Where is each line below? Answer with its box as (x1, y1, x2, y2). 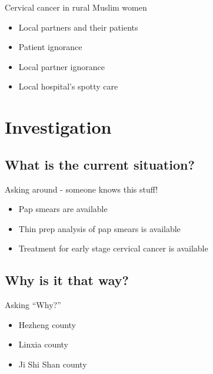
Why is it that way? (5, 271, 129, 289)
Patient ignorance (18, 41, 82, 53)
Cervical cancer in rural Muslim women (5, 1, 147, 13)
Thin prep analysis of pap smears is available (18, 222, 181, 234)
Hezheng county (18, 318, 76, 330)
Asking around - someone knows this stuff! (5, 183, 158, 195)
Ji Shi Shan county (18, 358, 87, 370)
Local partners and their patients (18, 21, 138, 33)
